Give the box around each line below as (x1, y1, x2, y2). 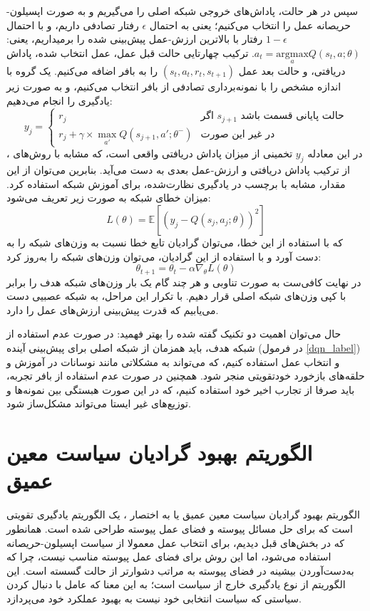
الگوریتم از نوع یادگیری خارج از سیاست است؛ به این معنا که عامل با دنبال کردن (6, 577, 346, 592)
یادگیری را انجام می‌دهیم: (6, 93, 113, 108)
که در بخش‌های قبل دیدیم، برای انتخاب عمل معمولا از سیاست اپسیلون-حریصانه (6, 535, 344, 550)
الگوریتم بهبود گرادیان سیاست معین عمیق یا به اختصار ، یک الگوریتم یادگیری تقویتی (6, 507, 360, 522)
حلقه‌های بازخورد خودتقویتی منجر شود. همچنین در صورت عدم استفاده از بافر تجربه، (6, 368, 365, 383)
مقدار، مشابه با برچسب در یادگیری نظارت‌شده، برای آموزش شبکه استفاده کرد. (6, 176, 346, 191)
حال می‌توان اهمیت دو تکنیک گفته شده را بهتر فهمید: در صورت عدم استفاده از (6, 326, 341, 341)
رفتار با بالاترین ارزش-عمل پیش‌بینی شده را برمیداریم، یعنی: (6, 31, 263, 46)
